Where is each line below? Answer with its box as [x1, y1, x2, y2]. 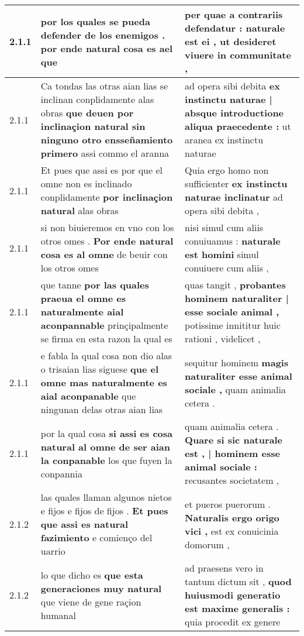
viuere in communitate [185, 48, 291, 61]
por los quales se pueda [40, 14, 150, 28]
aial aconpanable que [40, 389, 136, 403]
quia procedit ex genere [185, 615, 281, 628]
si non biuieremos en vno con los [40, 221, 174, 234]
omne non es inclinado [40, 177, 132, 190]
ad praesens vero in [185, 561, 264, 575]
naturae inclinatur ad [185, 190, 283, 204]
